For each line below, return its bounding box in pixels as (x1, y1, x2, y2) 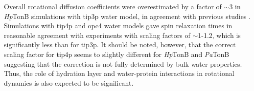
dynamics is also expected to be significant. (4, 77, 134, 88)
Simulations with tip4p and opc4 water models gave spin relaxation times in (4, 20, 232, 31)
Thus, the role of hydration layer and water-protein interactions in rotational (4, 68, 234, 78)
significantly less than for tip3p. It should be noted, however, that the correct (4, 39, 236, 50)
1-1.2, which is (198, 30, 241, 40)
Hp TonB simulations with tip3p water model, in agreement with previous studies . (4, 11, 251, 21)
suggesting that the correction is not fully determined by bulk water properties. (4, 58, 242, 69)
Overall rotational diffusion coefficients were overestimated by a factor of (4, 1, 222, 11)
